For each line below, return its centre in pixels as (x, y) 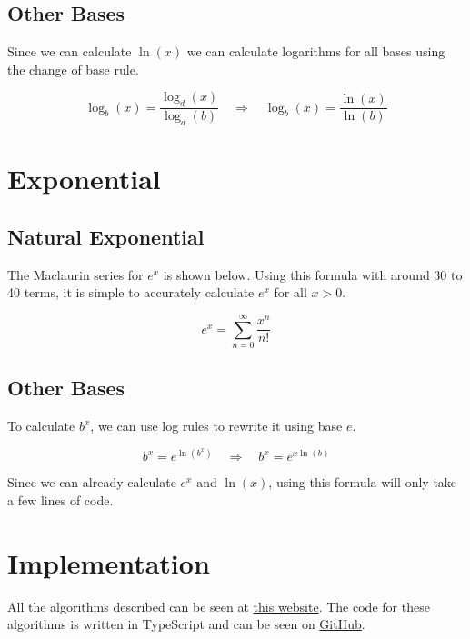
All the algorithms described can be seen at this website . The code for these (219, 606)
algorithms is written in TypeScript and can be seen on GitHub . (186, 624)
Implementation (109, 562)
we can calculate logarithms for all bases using (316, 51)
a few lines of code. (60, 499)
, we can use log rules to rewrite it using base (216, 426)
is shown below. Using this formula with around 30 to (313, 274)
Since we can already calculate (92, 482)
